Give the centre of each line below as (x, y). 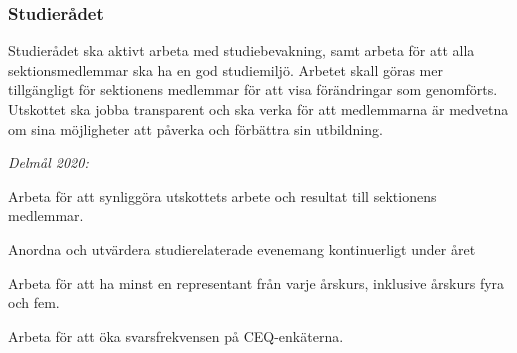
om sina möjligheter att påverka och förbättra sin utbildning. (195, 128)
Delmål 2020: (48, 162)
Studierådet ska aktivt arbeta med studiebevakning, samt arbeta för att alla (241, 50)
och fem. (34, 302)
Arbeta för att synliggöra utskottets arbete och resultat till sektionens (222, 195)
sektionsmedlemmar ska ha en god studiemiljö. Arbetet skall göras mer (225, 69)
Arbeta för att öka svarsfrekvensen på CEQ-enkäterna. (176, 335)
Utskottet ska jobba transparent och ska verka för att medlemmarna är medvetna (258, 109)
